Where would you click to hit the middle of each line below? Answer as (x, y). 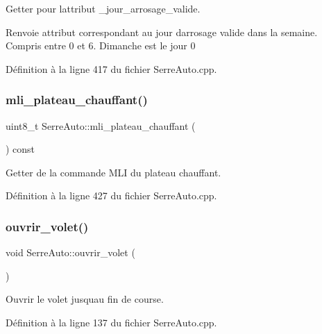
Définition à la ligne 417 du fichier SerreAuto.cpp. (111, 68)
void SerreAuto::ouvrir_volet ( (70, 252)
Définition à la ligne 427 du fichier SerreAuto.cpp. (111, 195)
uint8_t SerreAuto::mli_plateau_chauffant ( (101, 125)
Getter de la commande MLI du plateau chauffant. (113, 172)
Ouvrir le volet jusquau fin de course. (85, 299)
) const (20, 149)
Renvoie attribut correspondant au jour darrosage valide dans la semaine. (162, 32)
